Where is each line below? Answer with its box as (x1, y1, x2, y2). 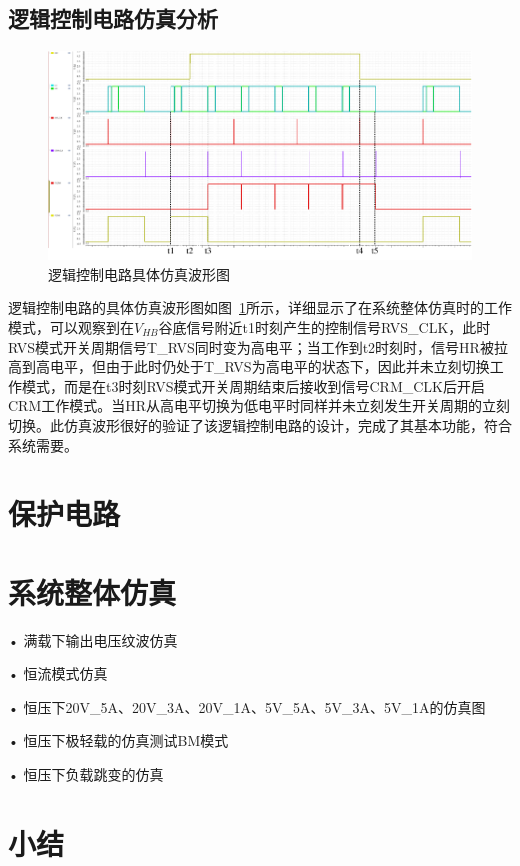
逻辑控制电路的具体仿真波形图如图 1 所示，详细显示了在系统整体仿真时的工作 (8, 297, 512, 318)
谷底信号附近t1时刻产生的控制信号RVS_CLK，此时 (158, 316, 491, 337)
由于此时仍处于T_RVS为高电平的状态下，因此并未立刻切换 (105, 356, 490, 377)
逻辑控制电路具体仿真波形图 (48, 263, 230, 284)
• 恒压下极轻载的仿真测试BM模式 (8, 730, 229, 751)
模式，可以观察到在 (8, 316, 134, 337)
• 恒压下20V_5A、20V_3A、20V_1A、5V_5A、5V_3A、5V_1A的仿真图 (8, 696, 486, 717)
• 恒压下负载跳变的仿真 (8, 763, 164, 784)
